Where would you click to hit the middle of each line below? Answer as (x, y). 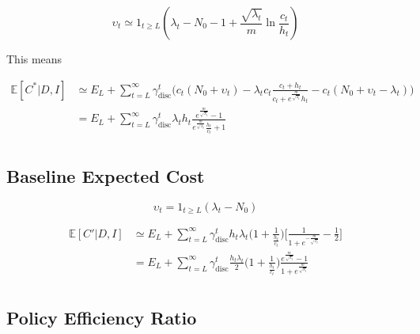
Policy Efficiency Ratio (102, 317)
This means (34, 59)
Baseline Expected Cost (106, 175)
